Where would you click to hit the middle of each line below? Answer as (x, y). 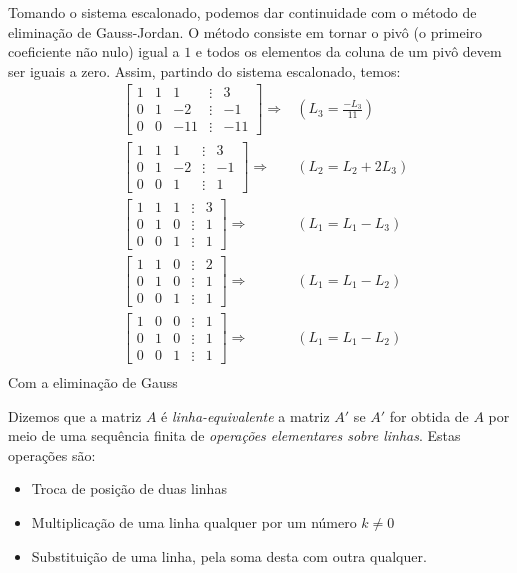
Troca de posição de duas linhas (129, 488)
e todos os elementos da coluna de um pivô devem (348, 51)
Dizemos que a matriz (75, 415)
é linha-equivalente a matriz (245, 415)
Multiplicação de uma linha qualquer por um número (194, 522)
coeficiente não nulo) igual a (94, 51)
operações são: (52, 454)
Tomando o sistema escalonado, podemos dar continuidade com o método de (242, 12)
